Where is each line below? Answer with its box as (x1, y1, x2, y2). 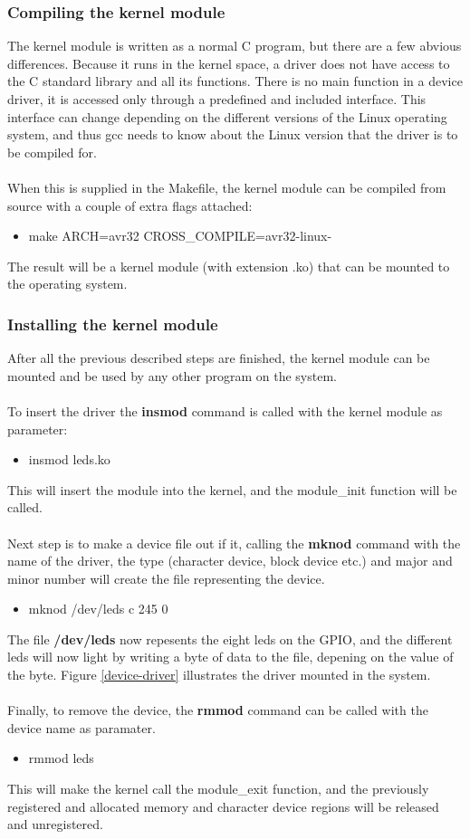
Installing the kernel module (7, 312, 218, 335)
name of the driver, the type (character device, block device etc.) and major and (7, 551, 453, 570)
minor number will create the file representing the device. (7, 568, 325, 587)
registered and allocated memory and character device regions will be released (7, 796, 439, 815)
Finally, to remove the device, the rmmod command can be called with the (7, 701, 428, 720)
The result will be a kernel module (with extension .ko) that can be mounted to (7, 256, 450, 275)
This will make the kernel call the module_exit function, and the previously (7, 779, 429, 798)
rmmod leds (28, 748, 94, 767)
